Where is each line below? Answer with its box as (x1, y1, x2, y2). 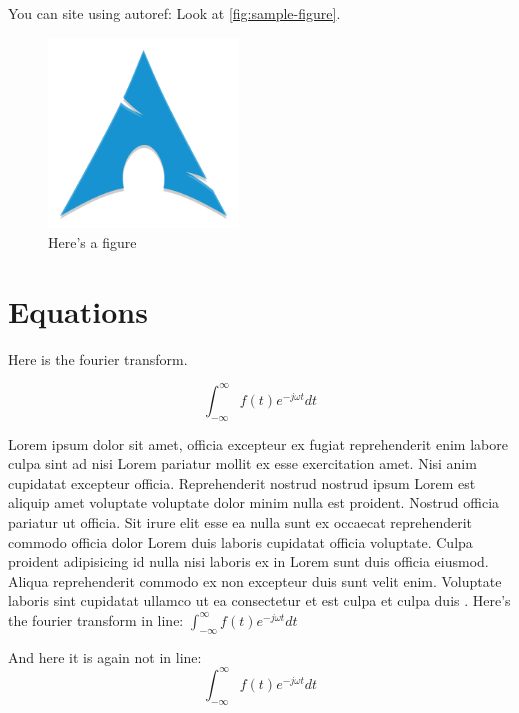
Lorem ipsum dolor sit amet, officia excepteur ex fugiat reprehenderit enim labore (8, 433, 508, 454)
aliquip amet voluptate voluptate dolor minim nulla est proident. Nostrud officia (8, 492, 500, 513)
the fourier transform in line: (8, 609, 184, 630)
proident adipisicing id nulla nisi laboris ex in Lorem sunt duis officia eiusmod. (8, 551, 489, 572)
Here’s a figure (48, 231, 137, 252)
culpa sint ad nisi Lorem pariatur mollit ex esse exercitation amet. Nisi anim (8, 453, 477, 474)
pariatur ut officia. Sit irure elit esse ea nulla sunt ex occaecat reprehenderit (8, 511, 473, 532)
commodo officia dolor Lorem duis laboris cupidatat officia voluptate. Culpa (8, 531, 473, 552)
